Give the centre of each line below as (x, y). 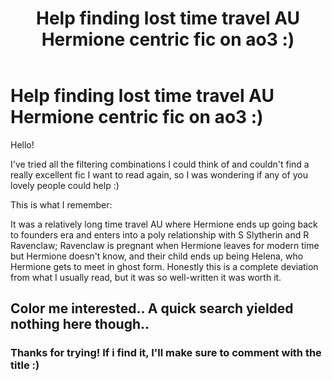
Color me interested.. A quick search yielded (152, 308)
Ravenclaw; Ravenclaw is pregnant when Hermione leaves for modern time (165, 245)
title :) (25, 365)
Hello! (22, 144)
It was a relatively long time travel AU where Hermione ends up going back (164, 224)
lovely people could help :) (65, 185)
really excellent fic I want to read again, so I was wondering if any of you (159, 174)
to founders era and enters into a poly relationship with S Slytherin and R (160, 234)
